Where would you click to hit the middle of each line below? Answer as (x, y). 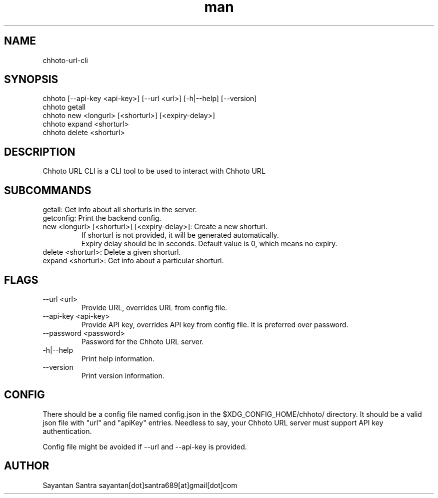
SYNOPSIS (31, 80)
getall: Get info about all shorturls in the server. (120, 210)
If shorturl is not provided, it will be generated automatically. (180, 235)
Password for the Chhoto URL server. (142, 341)
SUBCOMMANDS (48, 190)
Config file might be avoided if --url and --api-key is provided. (145, 446)
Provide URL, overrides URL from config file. (154, 307)
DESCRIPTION (40, 152)
